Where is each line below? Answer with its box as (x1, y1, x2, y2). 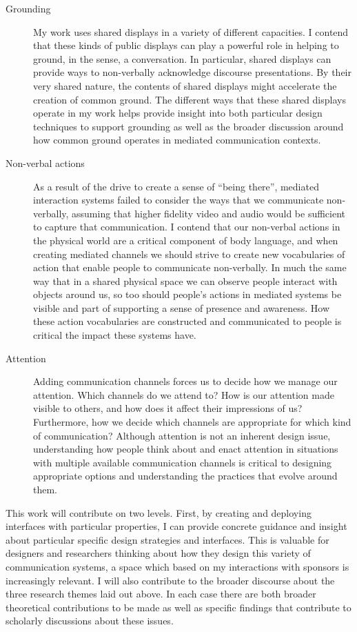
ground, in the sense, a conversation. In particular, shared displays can (33, 51, 331, 66)
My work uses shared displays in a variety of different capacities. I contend (33, 24, 349, 39)
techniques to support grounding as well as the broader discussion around (33, 119, 344, 133)
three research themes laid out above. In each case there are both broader (6, 586, 316, 601)
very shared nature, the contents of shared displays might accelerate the (33, 78, 337, 92)
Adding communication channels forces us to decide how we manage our (33, 374, 338, 388)
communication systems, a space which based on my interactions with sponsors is (6, 559, 349, 573)
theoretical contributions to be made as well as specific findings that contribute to (6, 600, 351, 614)
